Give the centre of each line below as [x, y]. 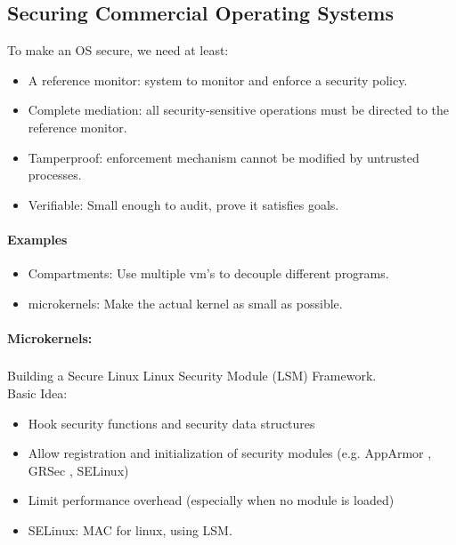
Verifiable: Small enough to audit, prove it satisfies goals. [183, 204]
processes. [55, 175]
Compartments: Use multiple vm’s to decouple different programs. [208, 273]
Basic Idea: [37, 393]
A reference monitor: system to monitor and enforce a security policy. [218, 80]
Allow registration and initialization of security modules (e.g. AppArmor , [230, 453]
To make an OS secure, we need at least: [118, 50]
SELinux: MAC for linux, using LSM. [130, 530]
